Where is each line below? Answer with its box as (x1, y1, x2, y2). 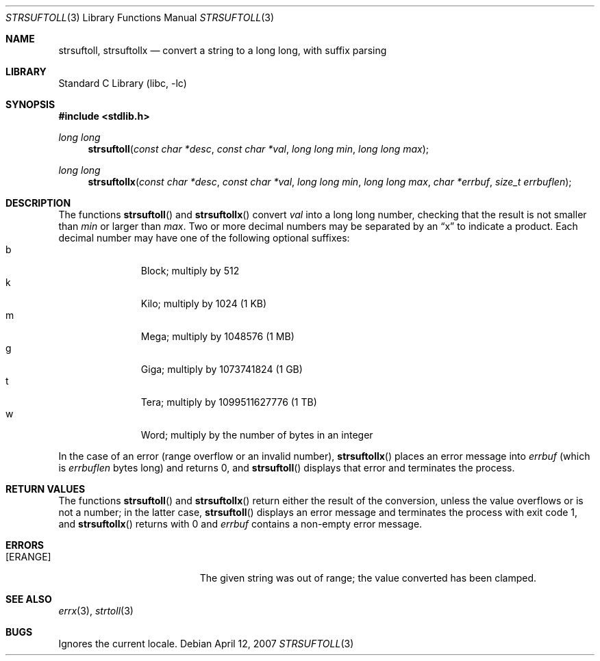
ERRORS (5, 539, 45, 551)
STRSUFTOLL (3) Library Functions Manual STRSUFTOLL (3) (5, 12, 275, 23)
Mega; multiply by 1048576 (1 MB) (140, 330, 295, 342)
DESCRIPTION (5, 197, 71, 209)
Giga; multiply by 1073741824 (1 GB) (140, 363, 303, 375)
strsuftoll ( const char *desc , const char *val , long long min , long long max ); (88, 143, 429, 155)
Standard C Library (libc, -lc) (58, 77, 187, 89)
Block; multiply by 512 (140, 265, 240, 276)
